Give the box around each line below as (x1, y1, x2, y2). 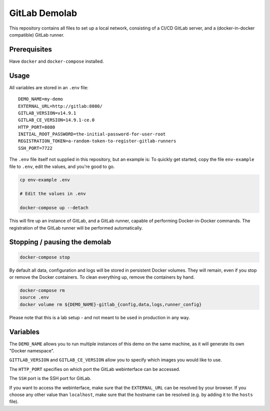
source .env (19, 295, 49, 300)
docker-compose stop (19, 254, 70, 260)
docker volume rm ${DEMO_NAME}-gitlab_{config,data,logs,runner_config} (19, 301, 202, 307)
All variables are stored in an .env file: (9, 84, 88, 90)
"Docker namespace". (9, 348, 54, 353)
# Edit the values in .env (19, 191, 86, 196)
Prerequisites (9, 45, 52, 54)
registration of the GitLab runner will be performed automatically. (9, 225, 143, 231)
